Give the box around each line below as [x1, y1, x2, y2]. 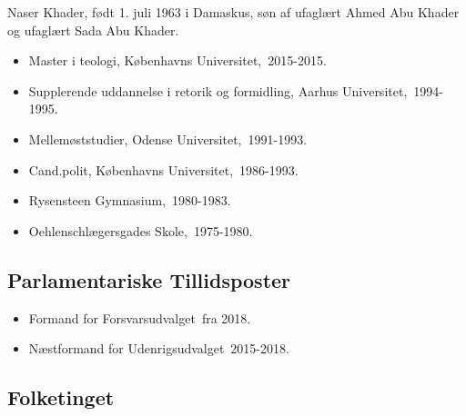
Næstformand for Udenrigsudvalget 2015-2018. [28, 339, 289, 358]
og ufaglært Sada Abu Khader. [7, 20, 179, 39]
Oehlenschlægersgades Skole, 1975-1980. [28, 221, 253, 240]
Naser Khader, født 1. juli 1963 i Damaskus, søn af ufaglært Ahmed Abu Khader [7, 3, 460, 21]
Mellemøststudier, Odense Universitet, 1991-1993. [28, 129, 308, 148]
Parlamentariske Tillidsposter [7, 265, 291, 293]
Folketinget [7, 383, 115, 411]
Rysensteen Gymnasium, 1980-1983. [28, 191, 231, 210]
